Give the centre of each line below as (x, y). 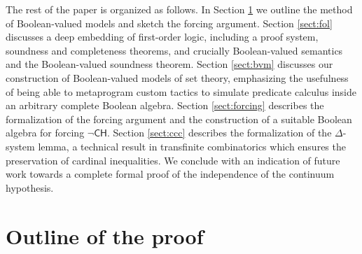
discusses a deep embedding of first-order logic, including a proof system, (162, 37)
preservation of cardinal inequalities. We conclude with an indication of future (173, 160)
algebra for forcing (45, 133)
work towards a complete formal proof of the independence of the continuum (170, 174)
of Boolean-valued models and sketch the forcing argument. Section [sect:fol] (169, 23)
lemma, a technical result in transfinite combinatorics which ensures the (192, 146)
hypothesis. (30, 187)
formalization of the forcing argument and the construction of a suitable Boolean (179, 119)
